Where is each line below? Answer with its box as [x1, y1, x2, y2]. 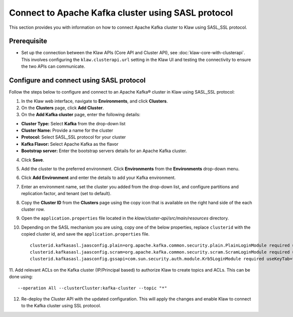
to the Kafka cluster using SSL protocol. [21, 303, 101, 309]
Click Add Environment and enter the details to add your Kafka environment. [21, 175, 176, 180]
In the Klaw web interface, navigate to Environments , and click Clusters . [21, 98, 168, 104]
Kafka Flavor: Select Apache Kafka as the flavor [21, 141, 119, 147]
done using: [9, 274, 33, 280]
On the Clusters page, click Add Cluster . [21, 105, 104, 111]
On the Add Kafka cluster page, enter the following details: [21, 112, 141, 118]
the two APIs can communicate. [21, 63, 85, 69]
